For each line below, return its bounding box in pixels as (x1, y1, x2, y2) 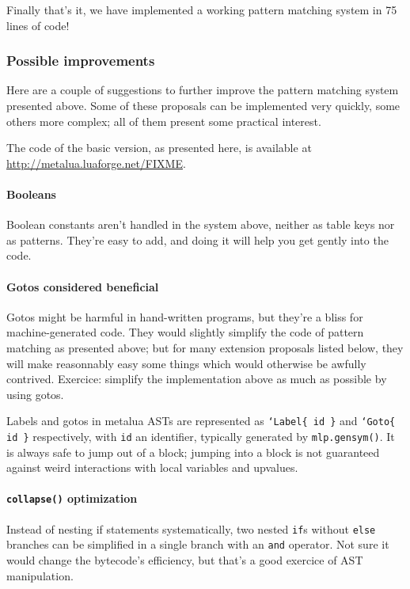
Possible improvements (6, 51, 155, 70)
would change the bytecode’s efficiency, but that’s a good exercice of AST (6, 551, 363, 568)
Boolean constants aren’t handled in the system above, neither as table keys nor (6, 216, 395, 233)
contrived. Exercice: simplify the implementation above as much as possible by (6, 370, 387, 387)
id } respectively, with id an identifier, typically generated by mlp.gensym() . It (6, 427, 395, 444)
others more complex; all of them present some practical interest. (6, 112, 321, 129)
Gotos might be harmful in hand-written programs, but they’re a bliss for (6, 308, 363, 325)
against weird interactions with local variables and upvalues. (6, 459, 298, 476)
